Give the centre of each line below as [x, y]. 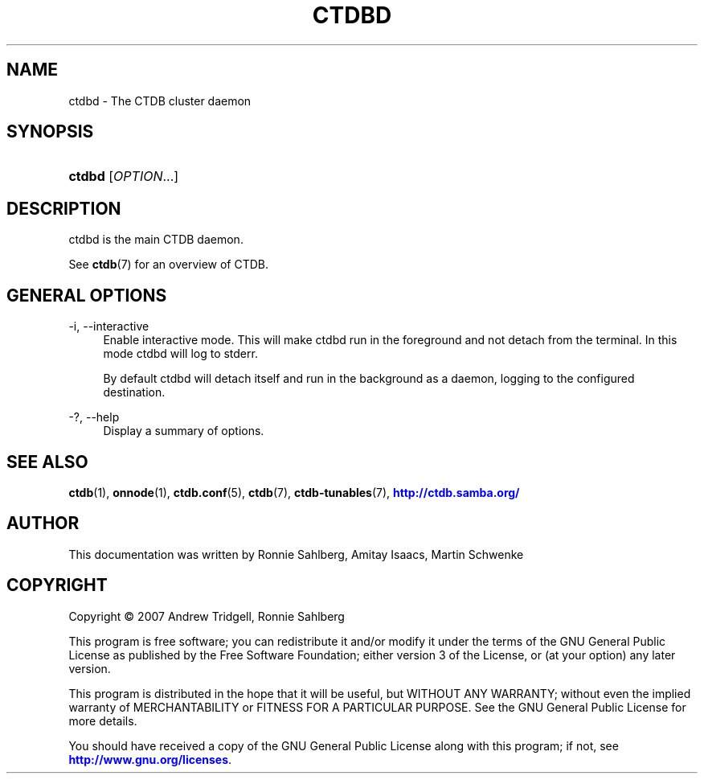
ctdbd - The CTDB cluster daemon [160, 101]
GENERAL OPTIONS [87, 295]
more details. [103, 720]
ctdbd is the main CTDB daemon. [156, 240]
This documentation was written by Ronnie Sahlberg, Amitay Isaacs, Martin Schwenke [296, 554]
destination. [134, 392]
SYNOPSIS [50, 132]
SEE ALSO [47, 462]
